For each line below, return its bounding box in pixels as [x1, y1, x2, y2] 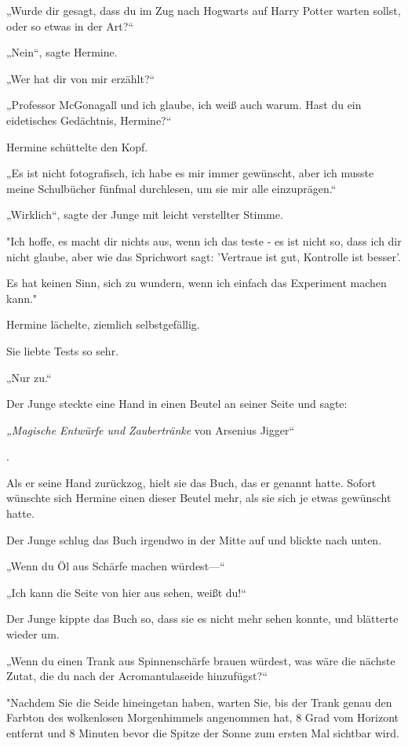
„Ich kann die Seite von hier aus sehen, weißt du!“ [6, 584, 246, 600]
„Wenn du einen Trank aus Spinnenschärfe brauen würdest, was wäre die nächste [6, 652, 395, 668]
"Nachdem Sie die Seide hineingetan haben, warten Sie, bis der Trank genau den [6, 693, 392, 710]
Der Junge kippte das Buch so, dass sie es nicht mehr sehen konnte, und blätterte [6, 610, 399, 627]
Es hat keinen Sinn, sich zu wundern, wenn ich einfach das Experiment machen [6, 275, 387, 291]
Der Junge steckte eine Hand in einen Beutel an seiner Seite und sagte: [6, 395, 348, 412]
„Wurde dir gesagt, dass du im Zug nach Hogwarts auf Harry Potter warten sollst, [6, 2, 401, 18]
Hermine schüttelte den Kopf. [6, 138, 148, 155]
